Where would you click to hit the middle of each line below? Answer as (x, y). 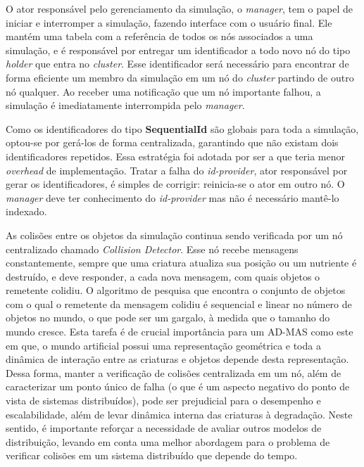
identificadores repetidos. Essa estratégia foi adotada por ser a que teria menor (175, 156)
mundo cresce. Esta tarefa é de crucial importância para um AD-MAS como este (180, 332)
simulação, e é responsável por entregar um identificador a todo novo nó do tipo (178, 50)
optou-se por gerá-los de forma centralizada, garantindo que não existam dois (172, 142)
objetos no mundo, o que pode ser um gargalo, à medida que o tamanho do (168, 318)
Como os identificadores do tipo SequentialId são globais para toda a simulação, (182, 128)
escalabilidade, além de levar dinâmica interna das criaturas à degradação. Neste (179, 414)
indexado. (26, 211)
